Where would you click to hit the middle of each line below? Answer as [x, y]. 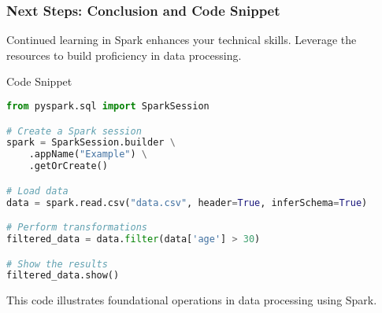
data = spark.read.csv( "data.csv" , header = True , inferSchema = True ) [187, 203]
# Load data [37, 191]
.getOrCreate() [68, 166]
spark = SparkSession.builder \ [91, 143]
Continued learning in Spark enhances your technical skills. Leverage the [182, 40]
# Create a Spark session [74, 131]
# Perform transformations [77, 228]
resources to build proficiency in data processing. [124, 55]
